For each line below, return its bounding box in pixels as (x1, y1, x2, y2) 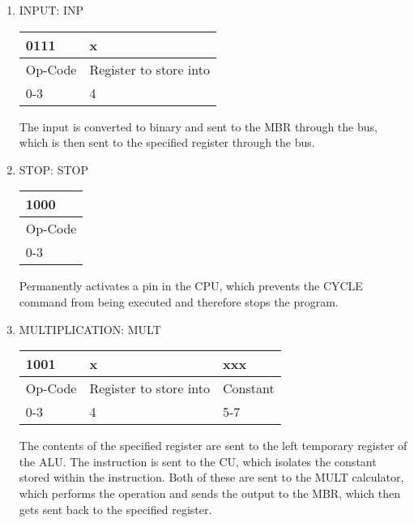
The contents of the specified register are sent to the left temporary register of (19, 437, 408, 454)
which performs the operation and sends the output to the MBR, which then (19, 484, 400, 501)
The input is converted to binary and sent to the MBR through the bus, (19, 118, 378, 135)
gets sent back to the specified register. (19, 500, 212, 517)
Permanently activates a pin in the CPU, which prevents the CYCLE (19, 277, 363, 294)
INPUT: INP (19, 2, 84, 18)
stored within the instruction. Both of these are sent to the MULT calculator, (19, 469, 404, 486)
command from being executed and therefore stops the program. (19, 293, 339, 310)
